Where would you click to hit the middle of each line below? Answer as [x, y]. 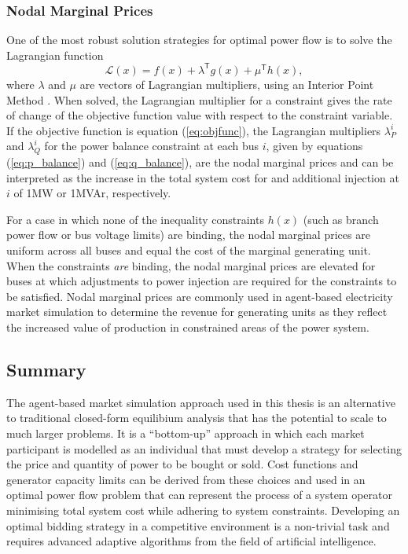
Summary [46, 369]
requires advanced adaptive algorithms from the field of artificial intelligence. [191, 541]
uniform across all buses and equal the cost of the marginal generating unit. [189, 250]
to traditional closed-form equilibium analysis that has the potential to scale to [197, 418]
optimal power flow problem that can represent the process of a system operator [200, 495]
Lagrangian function [55, 55]
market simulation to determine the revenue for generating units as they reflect [197, 312]
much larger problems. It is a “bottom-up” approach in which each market [186, 433]
